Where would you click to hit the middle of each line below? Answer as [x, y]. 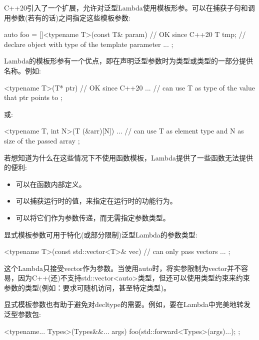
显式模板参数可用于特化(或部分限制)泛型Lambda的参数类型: [101, 234]
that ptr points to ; [33, 97]
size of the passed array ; [42, 140]
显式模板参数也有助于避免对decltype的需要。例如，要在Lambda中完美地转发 [127, 304]
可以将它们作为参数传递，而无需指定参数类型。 [93, 217]
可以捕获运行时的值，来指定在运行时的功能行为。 [96, 201]
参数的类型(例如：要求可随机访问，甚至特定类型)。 [87, 287]
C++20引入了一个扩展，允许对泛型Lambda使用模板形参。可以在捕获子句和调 [129, 7]
